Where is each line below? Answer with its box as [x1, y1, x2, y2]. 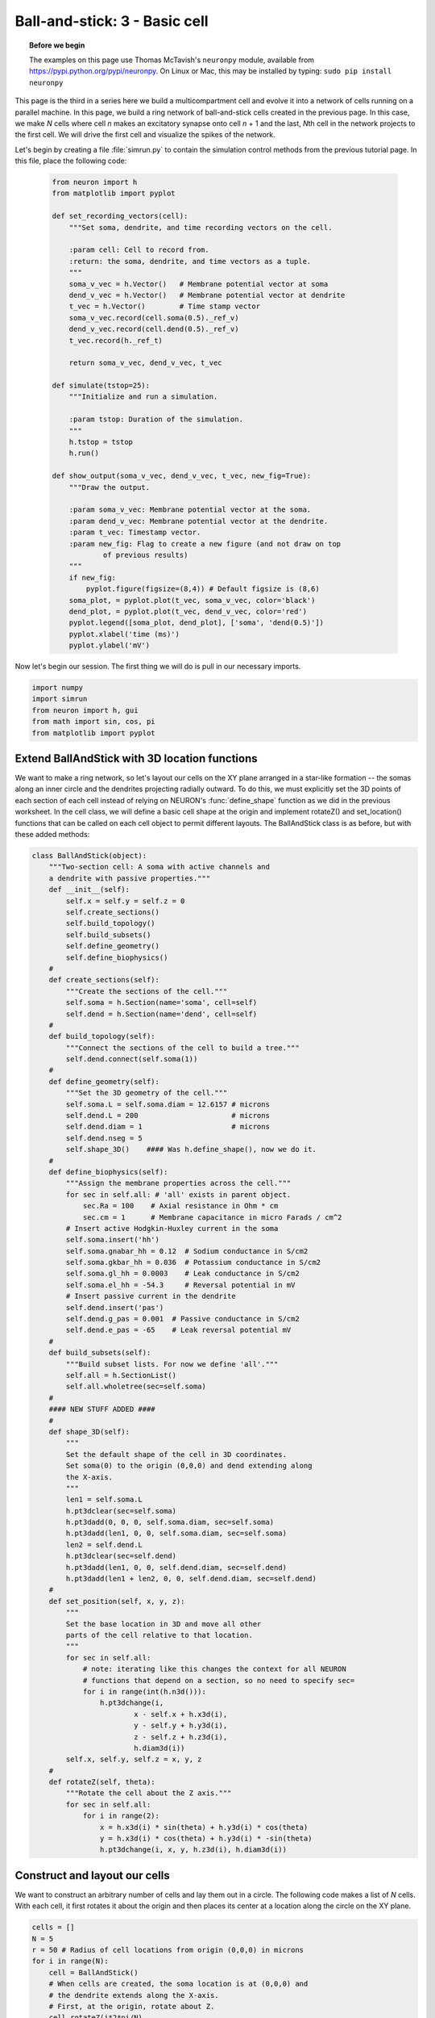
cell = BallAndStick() [48, 1968, 139, 1977]
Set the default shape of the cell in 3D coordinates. [65, 1450, 288, 1459]
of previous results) [102, 550, 188, 559]
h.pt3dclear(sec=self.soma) [65, 1506, 177, 1515]
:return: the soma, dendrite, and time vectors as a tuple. [68, 257, 312, 266]
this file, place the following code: [14, 156, 127, 165]
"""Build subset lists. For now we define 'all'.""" [65, 1359, 279, 1368]
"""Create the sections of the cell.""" [65, 986, 228, 996]
